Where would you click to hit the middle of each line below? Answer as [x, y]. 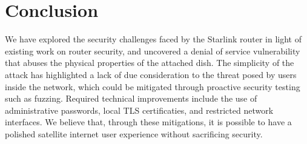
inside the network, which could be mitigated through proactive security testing [153, 86]
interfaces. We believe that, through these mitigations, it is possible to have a [148, 122]
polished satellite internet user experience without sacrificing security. [134, 133]
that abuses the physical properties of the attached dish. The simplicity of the [150, 63]
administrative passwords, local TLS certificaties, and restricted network [139, 110]
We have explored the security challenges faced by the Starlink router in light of [153, 39]
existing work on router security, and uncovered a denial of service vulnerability [153, 51]
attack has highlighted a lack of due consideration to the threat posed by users [151, 74]
